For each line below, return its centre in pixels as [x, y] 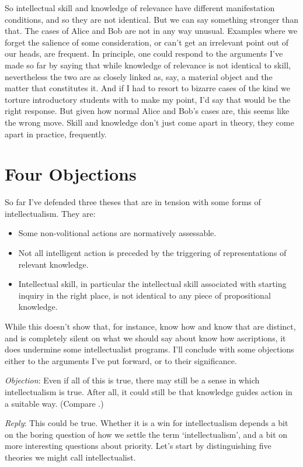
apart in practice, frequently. [56, 134]
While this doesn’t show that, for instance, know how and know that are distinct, [150, 326]
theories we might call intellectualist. [70, 457]
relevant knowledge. [53, 264]
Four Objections [71, 174]
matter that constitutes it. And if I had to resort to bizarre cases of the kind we [147, 88]
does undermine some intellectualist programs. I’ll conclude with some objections [149, 349]
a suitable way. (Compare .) [54, 403]
